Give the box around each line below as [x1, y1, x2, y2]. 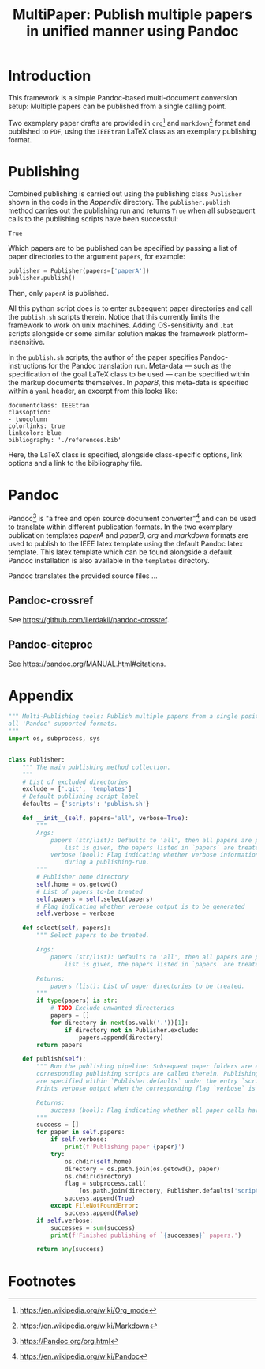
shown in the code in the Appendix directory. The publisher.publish [8, 197, 231, 206]
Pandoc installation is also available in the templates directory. [8, 555, 211, 565]
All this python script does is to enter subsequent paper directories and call [8, 304, 253, 313]
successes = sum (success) [50, 1223, 136, 1231]
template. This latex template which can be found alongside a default [8, 547, 233, 557]
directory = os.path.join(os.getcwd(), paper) [64, 1165, 221, 1173]
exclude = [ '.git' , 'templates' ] [22, 785, 132, 793]
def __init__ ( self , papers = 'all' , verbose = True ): [22, 815, 189, 823]
